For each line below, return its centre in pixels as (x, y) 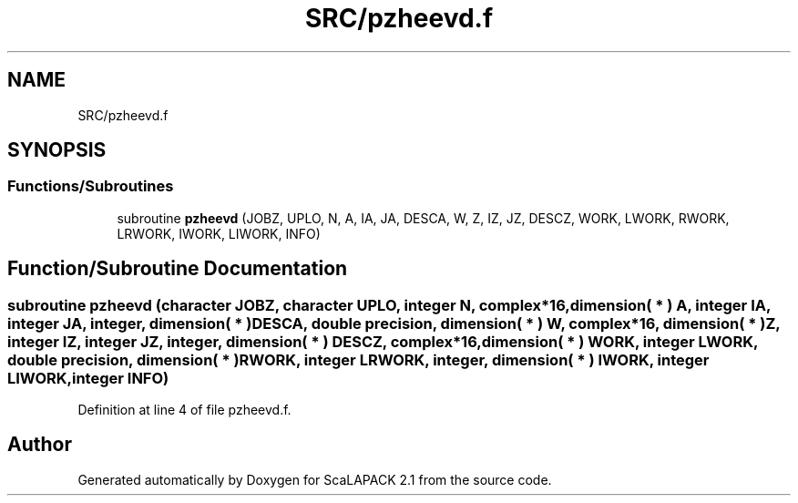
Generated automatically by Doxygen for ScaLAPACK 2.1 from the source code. (315, 479)
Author (40, 445)
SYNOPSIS (57, 150)
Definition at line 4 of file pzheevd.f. (184, 410)
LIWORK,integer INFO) (88, 378)
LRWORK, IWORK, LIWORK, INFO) (219, 233)
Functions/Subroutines (91, 186)
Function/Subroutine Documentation (178, 269)
